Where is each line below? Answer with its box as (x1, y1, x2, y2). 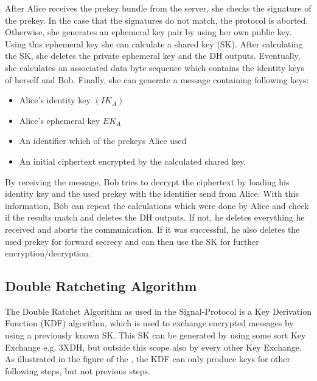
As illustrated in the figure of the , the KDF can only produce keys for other (5, 352, 291, 365)
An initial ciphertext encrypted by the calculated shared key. (19, 154, 246, 167)
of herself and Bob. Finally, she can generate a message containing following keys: (5, 73, 309, 86)
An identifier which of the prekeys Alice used (19, 134, 187, 147)
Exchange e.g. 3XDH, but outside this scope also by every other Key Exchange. (5, 340, 302, 353)
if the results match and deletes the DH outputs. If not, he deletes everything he (5, 211, 305, 224)
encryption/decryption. (5, 247, 91, 259)
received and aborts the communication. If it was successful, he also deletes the (5, 222, 300, 235)
